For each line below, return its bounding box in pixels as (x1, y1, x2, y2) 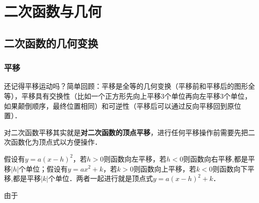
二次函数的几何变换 (4, 35, 98, 50)
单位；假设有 (25, 163, 68, 174)
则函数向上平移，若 (133, 163, 196, 174)
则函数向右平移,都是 (183, 153, 248, 164)
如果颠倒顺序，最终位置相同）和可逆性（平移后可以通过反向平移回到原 (4, 100, 234, 111)
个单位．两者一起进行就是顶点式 (48, 173, 153, 184)
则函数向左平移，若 (104, 153, 167, 164)
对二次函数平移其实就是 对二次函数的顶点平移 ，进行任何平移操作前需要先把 (4, 127, 248, 137)
